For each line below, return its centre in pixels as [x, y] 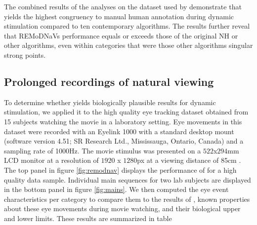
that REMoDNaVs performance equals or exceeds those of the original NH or [121, 35]
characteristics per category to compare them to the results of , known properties [127, 199]
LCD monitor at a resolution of [51, 160]
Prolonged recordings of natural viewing [109, 81]
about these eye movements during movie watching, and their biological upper [122, 208]
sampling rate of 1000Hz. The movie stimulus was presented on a [103, 150]
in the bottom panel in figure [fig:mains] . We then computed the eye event [116, 189]
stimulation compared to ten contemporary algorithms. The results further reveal [127, 26]
